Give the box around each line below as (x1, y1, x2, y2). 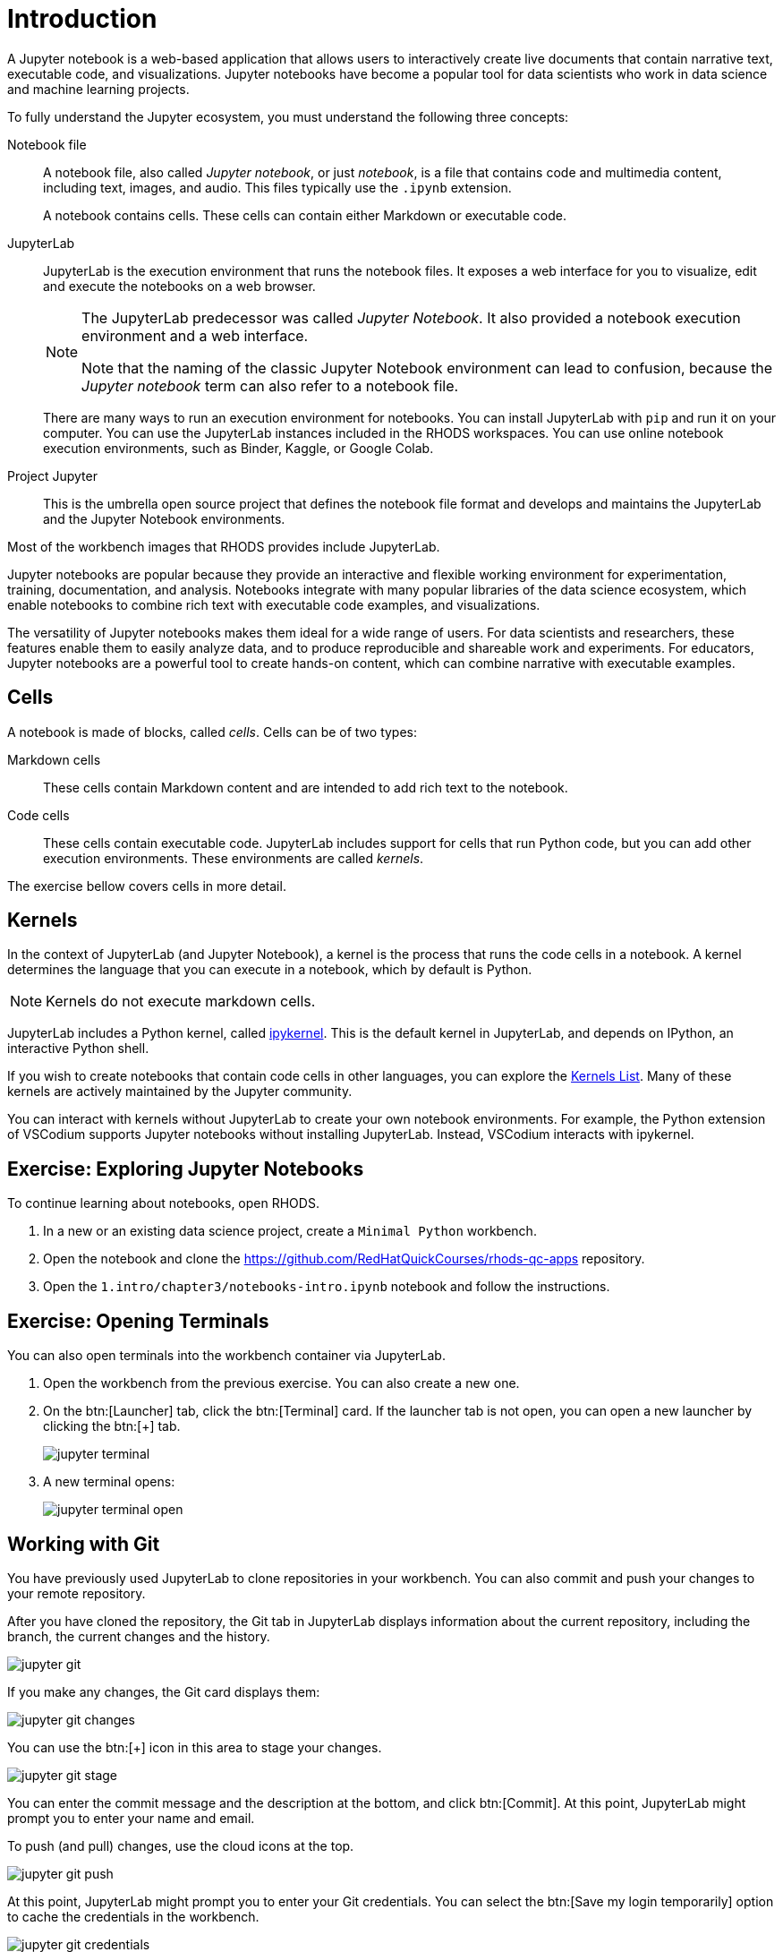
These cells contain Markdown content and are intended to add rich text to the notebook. (43, 779, 568, 795)
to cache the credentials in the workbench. (7, 1908, 260, 1924)
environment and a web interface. (81, 326, 309, 345)
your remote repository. (7, 1585, 146, 1601)
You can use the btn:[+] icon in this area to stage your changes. (7, 1739, 382, 1755)
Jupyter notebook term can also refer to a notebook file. (81, 376, 459, 395)
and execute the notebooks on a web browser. (43, 278, 316, 294)
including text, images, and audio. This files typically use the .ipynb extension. (43, 179, 512, 195)
